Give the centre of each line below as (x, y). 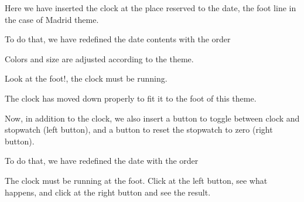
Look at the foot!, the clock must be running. (86, 78)
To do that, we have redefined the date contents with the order (118, 39)
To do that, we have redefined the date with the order (102, 161)
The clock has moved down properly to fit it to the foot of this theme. (131, 98)
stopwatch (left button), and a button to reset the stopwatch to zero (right (139, 129)
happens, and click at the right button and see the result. (108, 192)
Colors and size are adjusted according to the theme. (99, 58)
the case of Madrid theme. (52, 19)
